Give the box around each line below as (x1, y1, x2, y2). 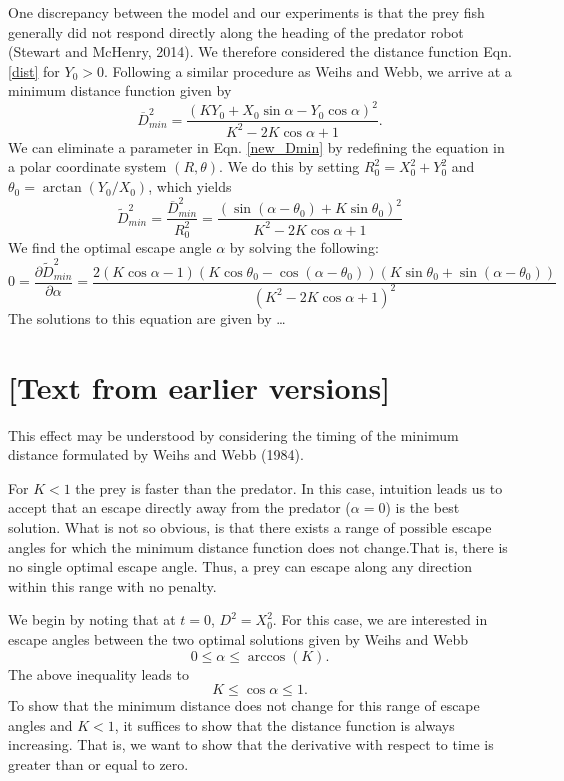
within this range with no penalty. (8, 575, 217, 596)
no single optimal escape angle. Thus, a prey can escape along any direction (8, 556, 472, 577)
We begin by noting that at (8, 609, 176, 630)
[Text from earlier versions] (8, 366, 391, 407)
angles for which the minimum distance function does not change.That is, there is (8, 536, 508, 557)
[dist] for (8, 60, 60, 81)
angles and (8, 714, 73, 735)
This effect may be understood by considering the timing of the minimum (8, 424, 459, 445)
